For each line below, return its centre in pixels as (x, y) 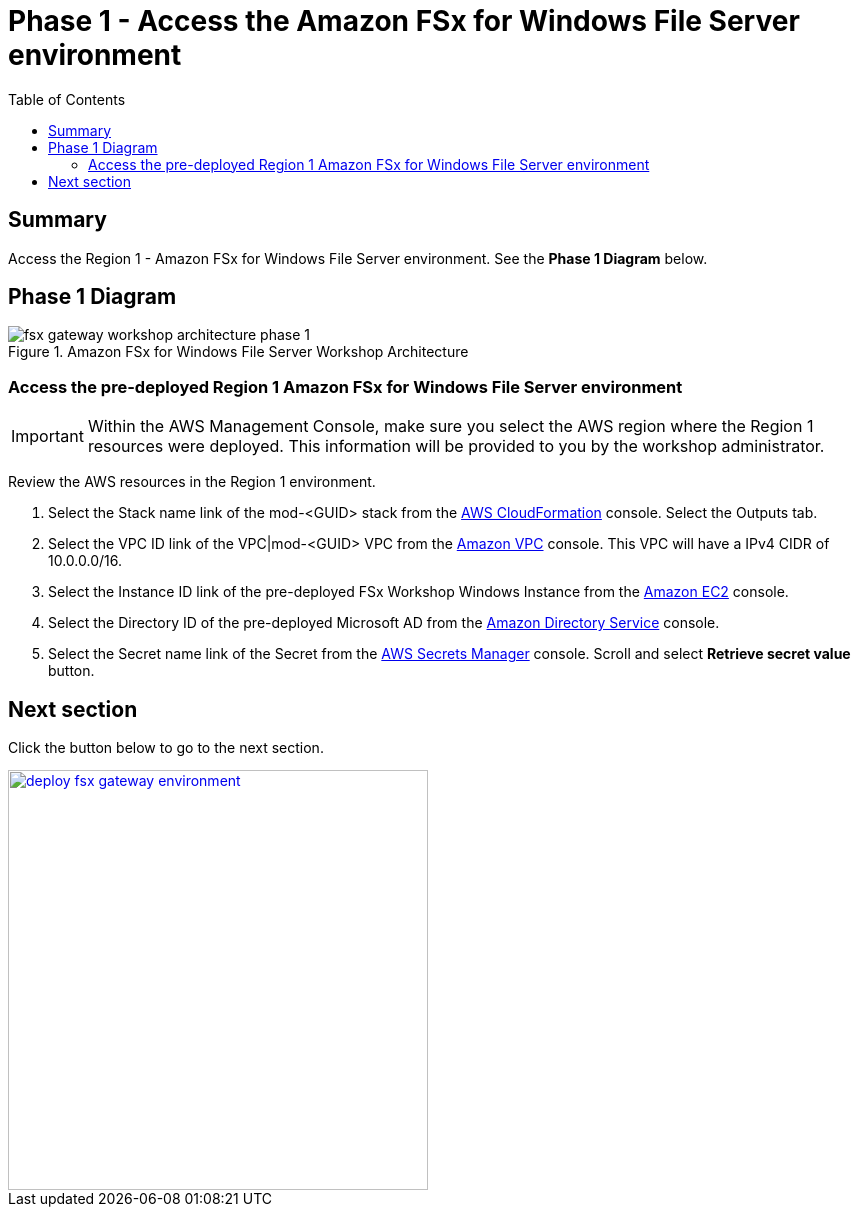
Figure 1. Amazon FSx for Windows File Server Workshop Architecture (238, 352)
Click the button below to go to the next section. (166, 748)
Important (47, 436)
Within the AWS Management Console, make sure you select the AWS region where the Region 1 (450, 426)
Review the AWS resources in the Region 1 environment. (192, 482)
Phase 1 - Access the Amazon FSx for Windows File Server (404, 21)
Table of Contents (67, 99)
